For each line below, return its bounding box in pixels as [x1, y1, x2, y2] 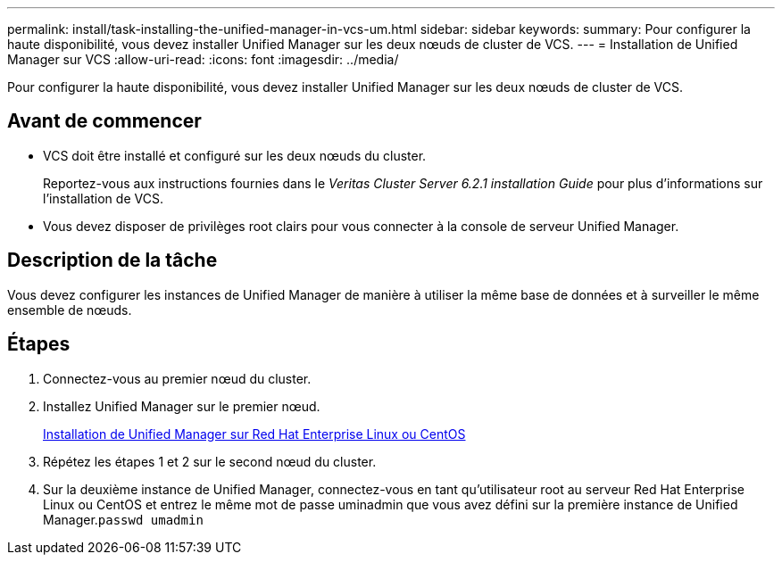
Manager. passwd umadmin [43, 511, 204, 527]
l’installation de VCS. [43, 190, 163, 206]
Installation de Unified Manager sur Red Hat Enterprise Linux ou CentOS [43, 426, 466, 442]
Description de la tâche [7, 249, 218, 272]
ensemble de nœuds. [7, 302, 132, 318]
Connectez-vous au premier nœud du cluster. [43, 370, 312, 386]
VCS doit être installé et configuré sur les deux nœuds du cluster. [43, 147, 427, 163]
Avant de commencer [7, 110, 202, 133]
